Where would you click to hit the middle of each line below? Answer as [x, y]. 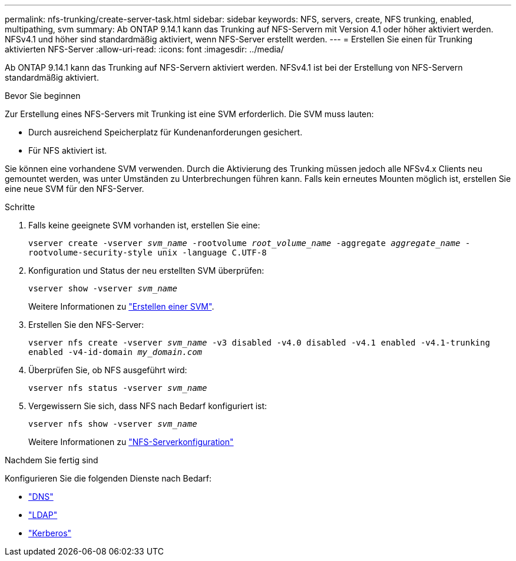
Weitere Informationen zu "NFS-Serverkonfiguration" [131, 442]
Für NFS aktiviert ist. [68, 150]
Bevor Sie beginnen [43, 96]
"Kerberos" [50, 533]
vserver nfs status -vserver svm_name [118, 388]
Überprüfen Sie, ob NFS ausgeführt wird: [108, 370]
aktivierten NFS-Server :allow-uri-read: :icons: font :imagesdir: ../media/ [144, 49]
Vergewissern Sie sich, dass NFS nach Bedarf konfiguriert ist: [148, 406]
